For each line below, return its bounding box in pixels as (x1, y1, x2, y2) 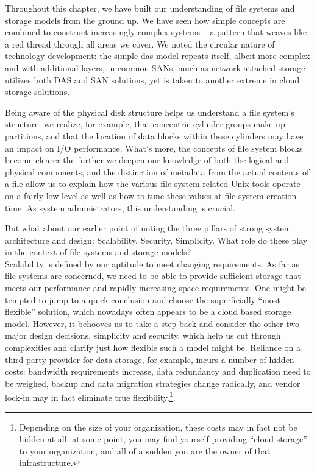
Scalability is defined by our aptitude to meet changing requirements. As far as (5, 257, 300, 270)
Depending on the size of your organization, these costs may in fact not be (19, 420, 297, 433)
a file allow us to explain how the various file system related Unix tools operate (5, 177, 301, 190)
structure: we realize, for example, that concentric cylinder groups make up (5, 118, 285, 130)
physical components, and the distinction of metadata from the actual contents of (5, 165, 310, 178)
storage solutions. (5, 85, 70, 98)
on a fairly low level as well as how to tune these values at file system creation (5, 189, 297, 202)
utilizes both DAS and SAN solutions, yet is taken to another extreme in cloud (5, 73, 300, 86)
